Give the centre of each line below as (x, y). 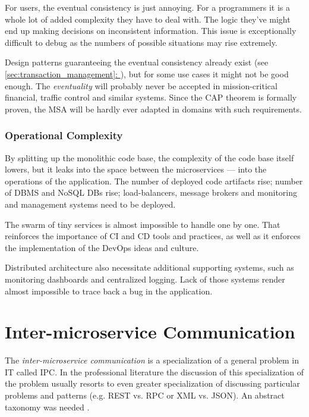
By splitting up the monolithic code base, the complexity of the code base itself (149, 157)
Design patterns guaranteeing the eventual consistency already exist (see (137, 62)
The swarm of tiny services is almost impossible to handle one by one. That (143, 224)
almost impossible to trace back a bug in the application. (109, 291)
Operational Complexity (64, 135)
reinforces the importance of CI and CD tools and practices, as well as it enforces (153, 236)
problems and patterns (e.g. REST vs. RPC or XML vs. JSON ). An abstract (145, 395)
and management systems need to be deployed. (90, 204)
